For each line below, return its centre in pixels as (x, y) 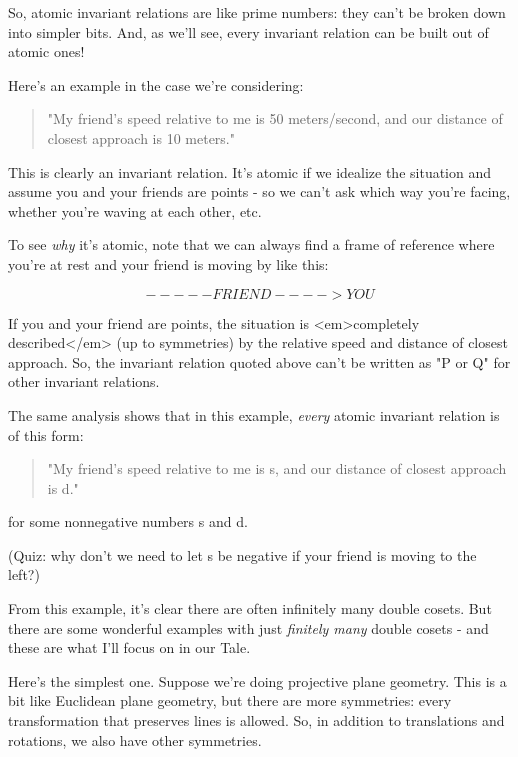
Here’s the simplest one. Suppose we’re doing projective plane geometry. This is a (257, 680)
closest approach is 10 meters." (141, 137)
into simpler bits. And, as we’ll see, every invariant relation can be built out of (248, 31)
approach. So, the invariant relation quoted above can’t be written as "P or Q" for (259, 361)
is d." (63, 487)
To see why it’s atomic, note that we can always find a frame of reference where (251, 244)
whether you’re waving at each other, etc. (135, 210)
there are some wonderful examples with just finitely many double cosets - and (248, 627)
